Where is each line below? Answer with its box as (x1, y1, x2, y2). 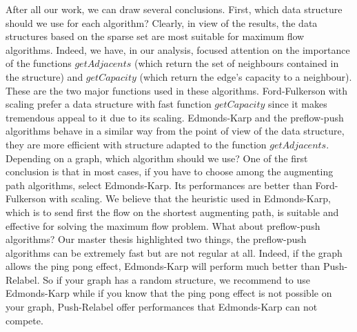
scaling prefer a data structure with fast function (6, 97, 212, 111)
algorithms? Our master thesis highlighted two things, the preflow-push (6, 232, 307, 246)
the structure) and (6, 69, 83, 84)
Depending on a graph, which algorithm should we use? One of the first (6, 150, 308, 165)
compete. (6, 313, 43, 327)
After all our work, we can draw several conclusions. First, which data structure (6, 2, 343, 16)
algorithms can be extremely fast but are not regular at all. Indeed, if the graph (6, 245, 343, 260)
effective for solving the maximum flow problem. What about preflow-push (6, 218, 320, 233)
